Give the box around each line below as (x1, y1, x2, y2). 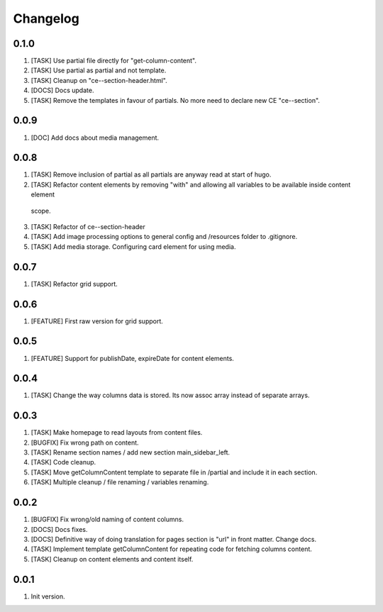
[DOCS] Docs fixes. (30, 525, 88, 533)
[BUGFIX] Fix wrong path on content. (30, 438, 139, 447)
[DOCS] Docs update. (30, 86, 94, 95)
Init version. (30, 592, 65, 601)
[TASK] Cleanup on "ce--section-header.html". (30, 76, 167, 84)
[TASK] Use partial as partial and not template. (30, 66, 167, 74)
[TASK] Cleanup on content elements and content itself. (30, 555, 194, 563)
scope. (30, 206, 51, 215)
